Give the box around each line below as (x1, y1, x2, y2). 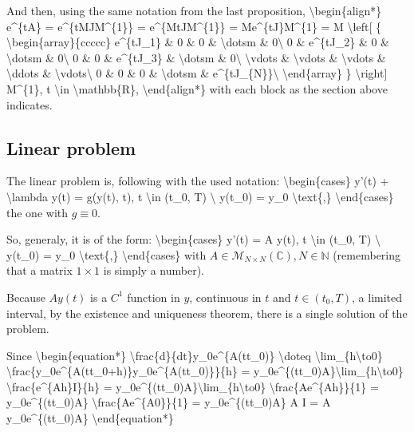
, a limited (352, 288, 403, 305)
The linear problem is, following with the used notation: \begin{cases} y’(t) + (6, 172, 389, 189)
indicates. (6, 96, 53, 113)
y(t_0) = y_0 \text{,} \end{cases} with (6, 246, 207, 263)
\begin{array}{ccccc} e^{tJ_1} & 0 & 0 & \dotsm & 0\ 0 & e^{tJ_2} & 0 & (6, 34, 389, 50)
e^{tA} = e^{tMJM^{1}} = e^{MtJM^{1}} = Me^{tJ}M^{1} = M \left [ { (6, 18, 382, 34)
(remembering (333, 246, 401, 263)
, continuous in (189, 288, 262, 305)
